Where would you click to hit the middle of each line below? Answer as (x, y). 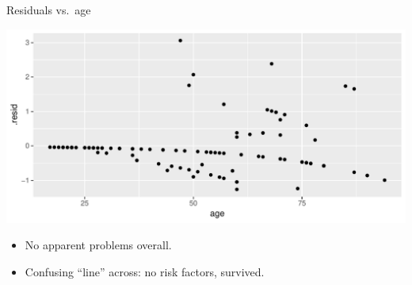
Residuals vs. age (49, 10)
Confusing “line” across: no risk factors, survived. (145, 271)
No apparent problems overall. (98, 245)
